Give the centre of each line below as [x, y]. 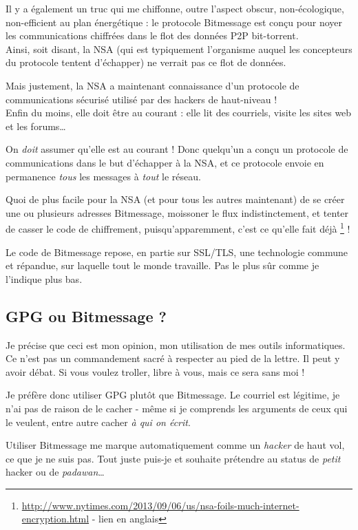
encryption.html [55, 519]
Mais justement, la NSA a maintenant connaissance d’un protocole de [152, 85]
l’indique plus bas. [44, 278]
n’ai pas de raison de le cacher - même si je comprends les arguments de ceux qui [177, 408]
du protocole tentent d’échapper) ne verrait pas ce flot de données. [146, 62]
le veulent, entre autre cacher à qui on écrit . [98, 422]
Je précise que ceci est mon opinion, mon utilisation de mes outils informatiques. [176, 344]
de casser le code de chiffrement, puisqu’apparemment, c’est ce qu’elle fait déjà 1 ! [178, 227]
